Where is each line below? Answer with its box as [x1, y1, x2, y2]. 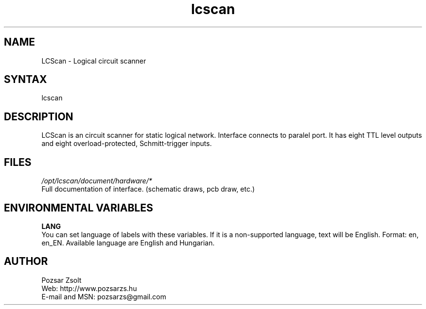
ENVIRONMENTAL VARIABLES [4, 201, 153, 214]
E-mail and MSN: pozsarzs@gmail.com [41, 292, 166, 301]
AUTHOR [4, 255, 48, 268]
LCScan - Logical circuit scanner [41, 56, 146, 65]
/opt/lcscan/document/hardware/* [41, 177, 152, 185]
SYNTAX [4, 73, 47, 86]
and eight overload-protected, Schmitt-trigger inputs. [41, 139, 212, 148]
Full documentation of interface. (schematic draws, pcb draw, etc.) [41, 185, 255, 194]
